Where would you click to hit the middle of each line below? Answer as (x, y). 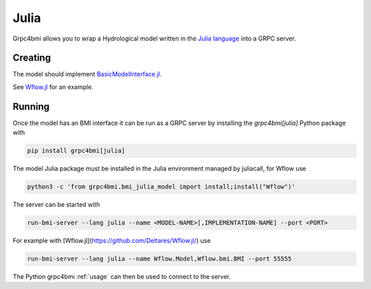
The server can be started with (56, 205)
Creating (32, 58)
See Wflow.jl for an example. (53, 86)
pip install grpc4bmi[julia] (76, 151)
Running (31, 106)
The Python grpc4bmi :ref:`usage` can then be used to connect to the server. (122, 277)
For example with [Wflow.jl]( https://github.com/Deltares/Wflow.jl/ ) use (112, 241)
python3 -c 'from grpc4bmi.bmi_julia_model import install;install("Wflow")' (161, 187)
